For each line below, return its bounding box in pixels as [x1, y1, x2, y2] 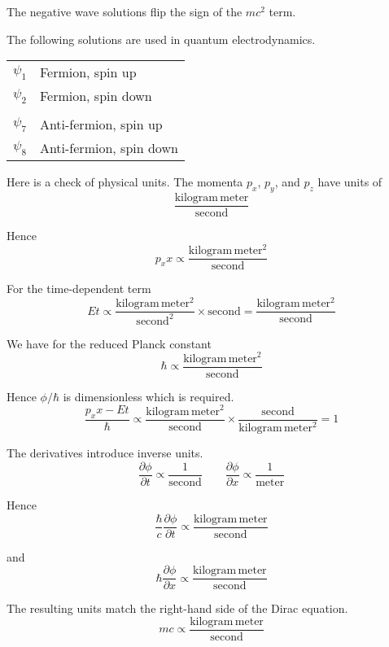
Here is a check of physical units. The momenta [7, 173, 243, 190]
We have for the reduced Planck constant [7, 334, 212, 352]
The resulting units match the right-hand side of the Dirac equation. [7, 600, 348, 617]
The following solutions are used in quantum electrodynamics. [7, 30, 316, 47]
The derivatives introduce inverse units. [7, 444, 203, 461]
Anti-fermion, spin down [39, 138, 178, 158]
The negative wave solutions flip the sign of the [7, 3, 243, 20]
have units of [317, 173, 382, 190]
